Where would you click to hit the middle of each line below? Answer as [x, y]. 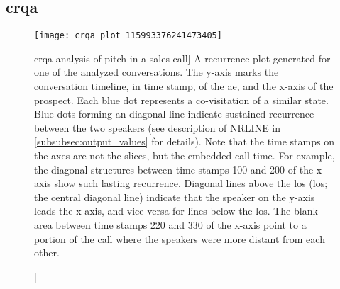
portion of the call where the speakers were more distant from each [180, 238]
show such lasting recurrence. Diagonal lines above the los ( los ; [191, 183]
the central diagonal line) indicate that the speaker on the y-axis [175, 197]
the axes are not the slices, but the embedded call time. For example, [185, 155]
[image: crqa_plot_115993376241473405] [128, 36]
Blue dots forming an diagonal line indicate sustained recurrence [174, 114]
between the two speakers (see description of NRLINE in [158, 127]
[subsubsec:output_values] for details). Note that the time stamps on [184, 141]
